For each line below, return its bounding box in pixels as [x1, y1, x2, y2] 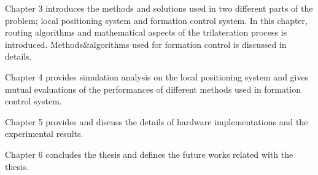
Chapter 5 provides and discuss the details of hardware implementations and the [5, 115, 308, 128]
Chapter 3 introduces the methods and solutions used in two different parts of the [5, 2, 313, 14]
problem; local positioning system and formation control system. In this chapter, [5, 14, 308, 26]
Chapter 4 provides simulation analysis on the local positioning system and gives [5, 70, 309, 83]
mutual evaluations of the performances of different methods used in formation [5, 82, 301, 95]
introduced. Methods [5, 37, 83, 50]
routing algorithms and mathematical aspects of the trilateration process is [5, 26, 287, 39]
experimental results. [5, 127, 83, 140]
